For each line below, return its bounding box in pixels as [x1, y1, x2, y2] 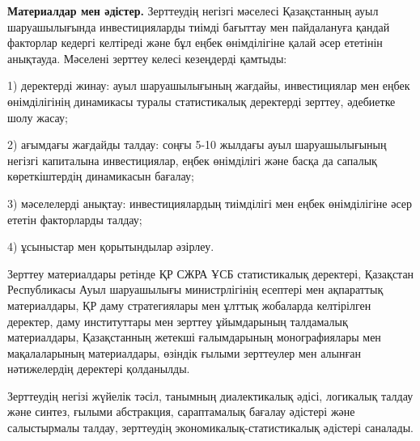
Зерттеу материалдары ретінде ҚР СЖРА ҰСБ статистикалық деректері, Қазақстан [7, 265, 414, 282]
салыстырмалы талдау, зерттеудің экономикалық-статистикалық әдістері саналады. [7, 419, 414, 436]
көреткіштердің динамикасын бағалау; [7, 167, 194, 184]
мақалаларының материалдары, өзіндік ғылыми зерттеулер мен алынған [7, 344, 361, 361]
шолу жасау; [7, 108, 68, 125]
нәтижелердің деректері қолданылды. [7, 360, 190, 377]
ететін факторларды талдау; [7, 210, 142, 227]
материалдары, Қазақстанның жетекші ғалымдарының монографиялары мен [7, 329, 381, 346]
